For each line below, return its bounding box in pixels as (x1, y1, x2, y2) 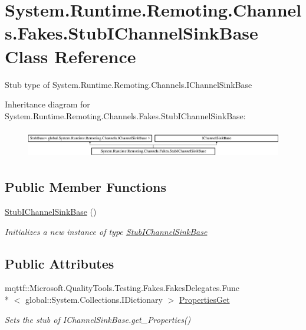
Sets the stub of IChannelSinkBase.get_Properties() (5, 313, 191, 325)
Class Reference (5, 44, 136, 68)
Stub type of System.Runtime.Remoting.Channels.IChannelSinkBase (5, 78, 252, 90)
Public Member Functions (5, 178, 166, 196)
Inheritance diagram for (5, 98, 90, 110)
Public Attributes (5, 254, 114, 272)
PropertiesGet (179, 293, 230, 306)
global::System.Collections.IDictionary (25, 293, 163, 306)
